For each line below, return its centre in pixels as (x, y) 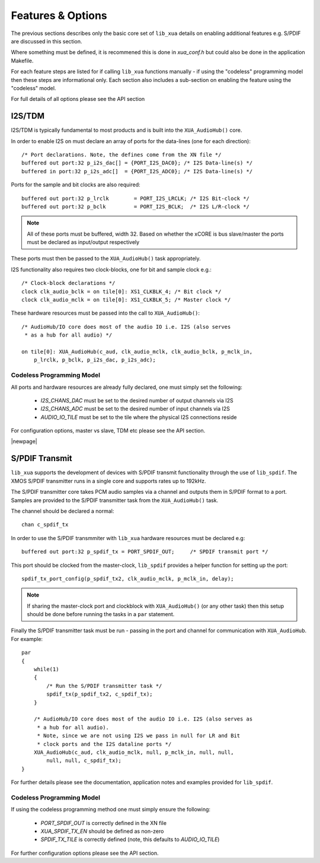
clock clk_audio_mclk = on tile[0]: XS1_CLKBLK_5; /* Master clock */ (126, 300)
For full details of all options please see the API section (78, 99)
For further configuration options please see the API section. (85, 853)
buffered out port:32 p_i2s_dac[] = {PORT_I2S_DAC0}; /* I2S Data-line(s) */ (137, 163)
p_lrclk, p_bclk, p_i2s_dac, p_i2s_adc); (95, 360)
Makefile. (22, 61)
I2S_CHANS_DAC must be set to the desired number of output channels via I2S (137, 400)
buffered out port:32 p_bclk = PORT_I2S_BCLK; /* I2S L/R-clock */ (136, 207)
